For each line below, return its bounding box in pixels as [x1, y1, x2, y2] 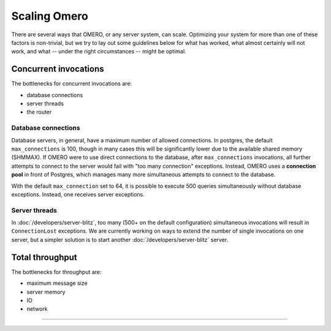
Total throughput [11, 252, 78, 262]
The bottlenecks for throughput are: [11, 268, 102, 276]
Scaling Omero [11, 9, 88, 23]
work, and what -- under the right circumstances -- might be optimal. [11, 48, 186, 55]
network [26, 305, 48, 313]
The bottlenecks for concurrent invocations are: [11, 80, 132, 87]
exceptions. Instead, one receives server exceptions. [11, 190, 145, 198]
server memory [26, 288, 66, 295]
